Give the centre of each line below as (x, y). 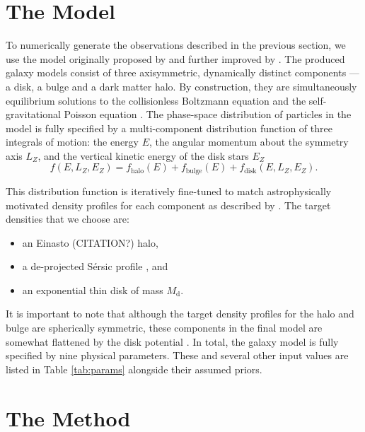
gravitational (33, 114)
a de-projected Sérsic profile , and (95, 266)
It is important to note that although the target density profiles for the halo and (180, 314)
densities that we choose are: (68, 219)
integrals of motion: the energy (72, 142)
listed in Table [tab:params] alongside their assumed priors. (134, 369)
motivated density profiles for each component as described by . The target (168, 205)
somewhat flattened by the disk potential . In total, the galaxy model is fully (172, 341)
